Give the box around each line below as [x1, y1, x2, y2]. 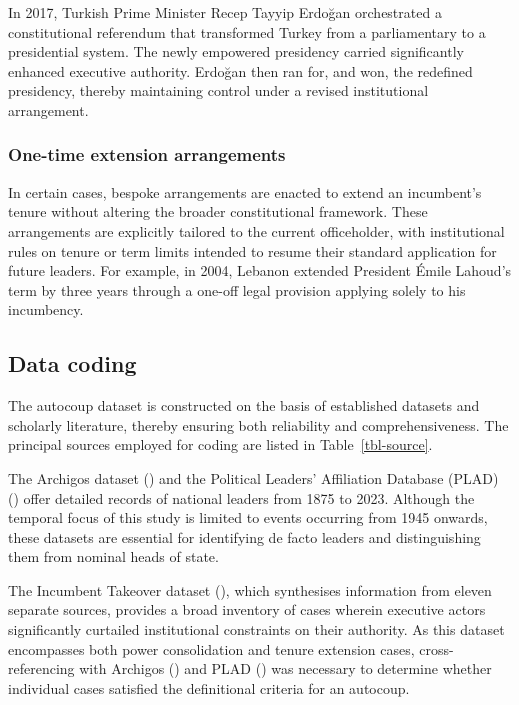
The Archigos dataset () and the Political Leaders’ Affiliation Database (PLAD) [8, 467, 499, 488]
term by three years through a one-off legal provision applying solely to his [8, 279, 466, 300]
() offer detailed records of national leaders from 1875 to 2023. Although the [8, 487, 475, 508]
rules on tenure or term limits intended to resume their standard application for [8, 240, 497, 261]
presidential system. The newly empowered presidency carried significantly [8, 41, 464, 62]
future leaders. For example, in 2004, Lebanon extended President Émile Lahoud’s [8, 260, 512, 281]
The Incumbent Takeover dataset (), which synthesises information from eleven [8, 579, 492, 600]
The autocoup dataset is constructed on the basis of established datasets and [8, 395, 480, 416]
